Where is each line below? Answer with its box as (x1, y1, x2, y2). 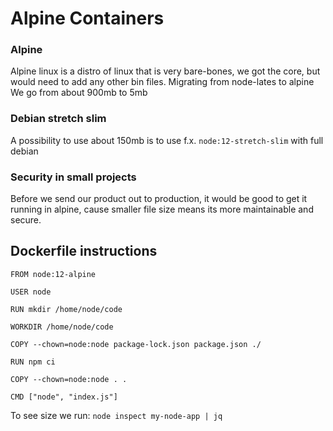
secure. (10, 214, 42, 226)
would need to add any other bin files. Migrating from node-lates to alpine (10, 76, 315, 88)
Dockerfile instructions (10, 243, 158, 260)
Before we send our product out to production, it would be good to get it (10, 193, 308, 205)
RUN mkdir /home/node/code (10, 304, 123, 314)
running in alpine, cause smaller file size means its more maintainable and (10, 203, 314, 216)
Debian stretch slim (10, 112, 107, 126)
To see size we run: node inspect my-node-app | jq (10, 409, 223, 421)
